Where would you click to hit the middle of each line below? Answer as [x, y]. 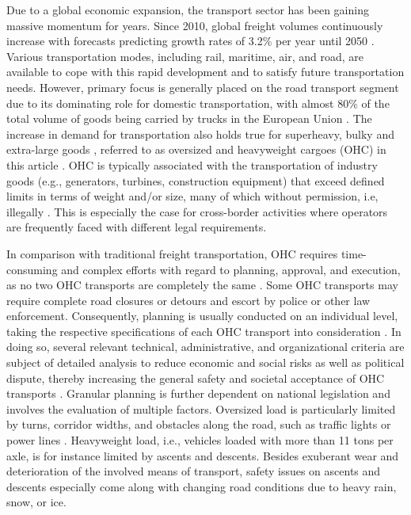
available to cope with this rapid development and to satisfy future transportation [205, 72]
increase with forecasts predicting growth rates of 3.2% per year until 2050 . [190, 41]
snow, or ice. [36, 502]
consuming [32, 269]
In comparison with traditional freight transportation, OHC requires [172, 253]
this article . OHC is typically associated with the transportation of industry [192, 164]
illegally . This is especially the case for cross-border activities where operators [197, 211]
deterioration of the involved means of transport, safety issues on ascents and [194, 471]
